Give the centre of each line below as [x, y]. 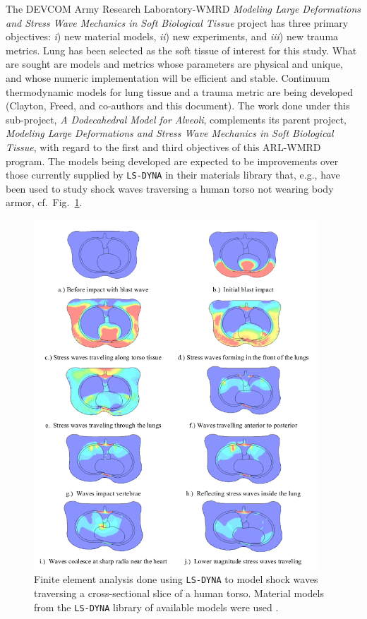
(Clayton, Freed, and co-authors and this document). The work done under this [178, 106]
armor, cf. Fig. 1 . [44, 202]
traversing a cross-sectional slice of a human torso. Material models [179, 593]
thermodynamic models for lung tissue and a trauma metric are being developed [179, 91]
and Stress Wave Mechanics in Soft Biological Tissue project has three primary [177, 22]
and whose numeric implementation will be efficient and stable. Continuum [168, 77]
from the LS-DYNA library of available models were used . [156, 607]
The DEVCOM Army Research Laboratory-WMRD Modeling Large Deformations [183, 8]
